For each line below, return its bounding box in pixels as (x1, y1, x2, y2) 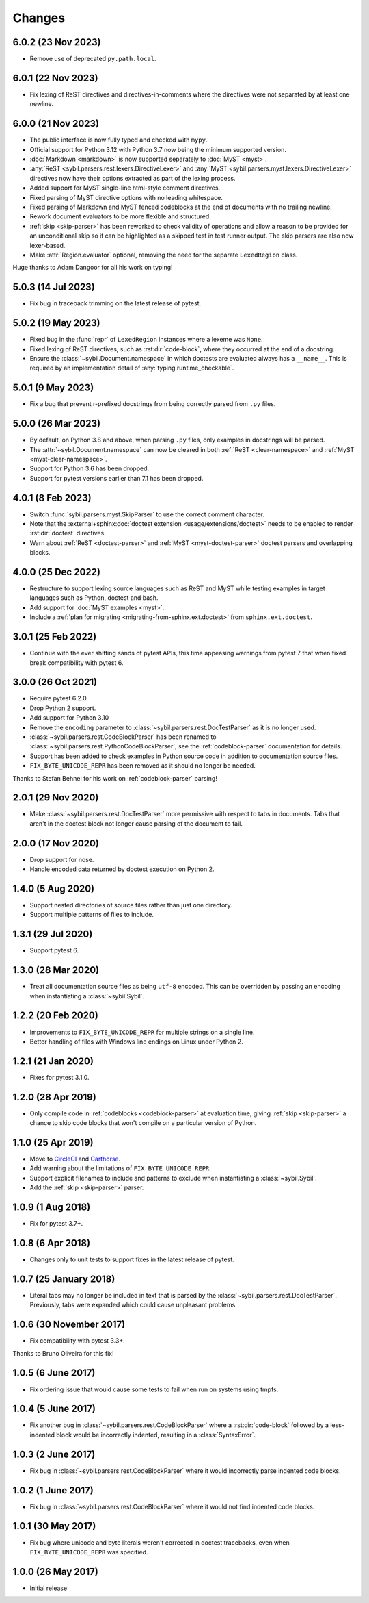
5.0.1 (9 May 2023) (12, 382, 94, 394)
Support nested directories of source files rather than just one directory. (29, 901, 232, 909)
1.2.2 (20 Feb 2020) (12, 1010, 98, 1022)
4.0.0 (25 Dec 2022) (12, 566, 100, 578)
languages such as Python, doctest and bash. (29, 594, 159, 602)
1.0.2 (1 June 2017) (12, 1485, 94, 1496)
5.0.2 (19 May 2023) (12, 317, 100, 329)
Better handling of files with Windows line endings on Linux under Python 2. (29, 1037, 244, 1046)
